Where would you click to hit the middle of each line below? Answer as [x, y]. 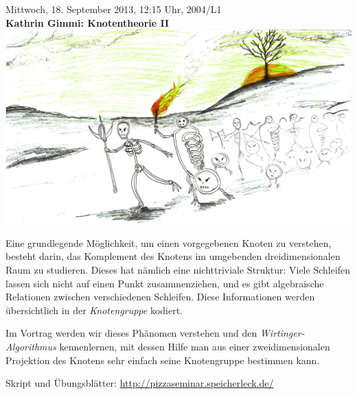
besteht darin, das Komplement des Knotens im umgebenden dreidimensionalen [173, 256]
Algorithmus [31, 346]
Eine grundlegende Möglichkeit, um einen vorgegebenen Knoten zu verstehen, [169, 242]
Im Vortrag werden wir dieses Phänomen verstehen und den [131, 333]
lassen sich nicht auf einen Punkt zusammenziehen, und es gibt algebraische [165, 283]
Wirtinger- [282, 333]
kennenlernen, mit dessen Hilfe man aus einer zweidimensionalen [195, 346]
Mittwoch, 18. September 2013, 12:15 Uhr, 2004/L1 [114, 9]
